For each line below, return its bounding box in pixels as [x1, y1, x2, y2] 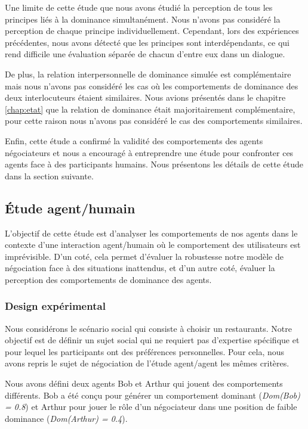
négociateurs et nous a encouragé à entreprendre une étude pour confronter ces [5, 146, 294, 158]
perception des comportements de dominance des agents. [5, 273, 212, 285]
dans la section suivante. [5, 169, 94, 182]
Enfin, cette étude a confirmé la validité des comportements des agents [5, 134, 263, 147]
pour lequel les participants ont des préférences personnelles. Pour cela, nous [5, 345, 285, 357]
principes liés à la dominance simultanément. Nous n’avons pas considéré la [5, 13, 281, 25]
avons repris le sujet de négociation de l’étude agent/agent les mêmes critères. [5, 357, 289, 369]
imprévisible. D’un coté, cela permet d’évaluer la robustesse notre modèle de [5, 250, 284, 262]
